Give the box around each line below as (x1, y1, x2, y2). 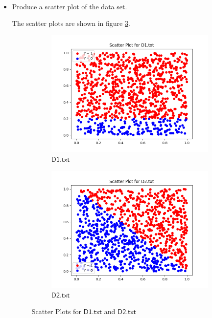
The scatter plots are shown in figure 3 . (12, 18, 130, 28)
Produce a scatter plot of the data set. (12, 1, 127, 11)
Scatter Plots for (31, 306, 81, 316)
